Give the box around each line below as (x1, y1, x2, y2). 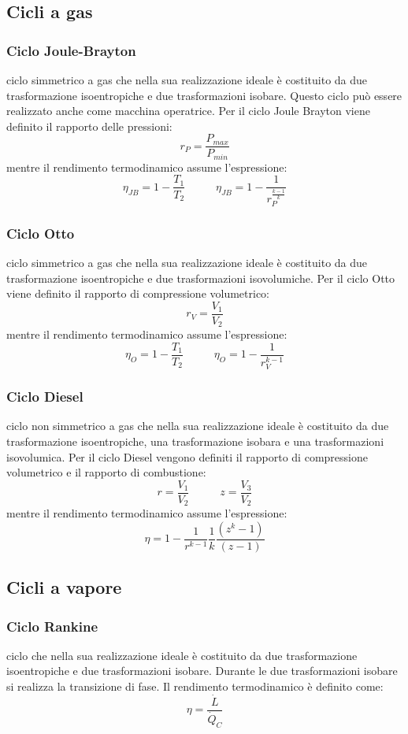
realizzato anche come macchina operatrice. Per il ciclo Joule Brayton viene (6, 102, 370, 119)
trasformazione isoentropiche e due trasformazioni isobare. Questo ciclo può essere (6, 87, 402, 103)
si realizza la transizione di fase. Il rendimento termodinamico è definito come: (6, 678, 384, 695)
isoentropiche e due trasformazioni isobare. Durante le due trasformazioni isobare (6, 662, 398, 679)
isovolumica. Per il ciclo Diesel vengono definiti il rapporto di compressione (6, 448, 368, 465)
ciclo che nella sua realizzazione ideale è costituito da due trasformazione (6, 647, 358, 663)
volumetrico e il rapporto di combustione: (6, 464, 206, 480)
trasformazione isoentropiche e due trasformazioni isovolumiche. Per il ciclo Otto (6, 269, 395, 286)
